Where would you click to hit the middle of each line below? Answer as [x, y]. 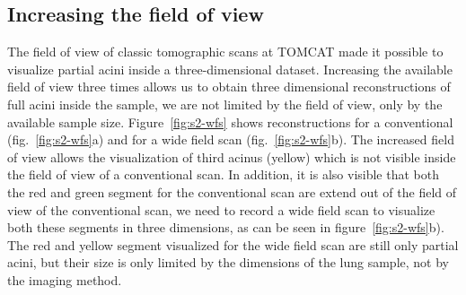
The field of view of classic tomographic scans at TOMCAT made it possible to [225, 52]
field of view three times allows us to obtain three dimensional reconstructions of [229, 87]
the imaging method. [65, 279]
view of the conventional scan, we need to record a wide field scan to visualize [221, 209]
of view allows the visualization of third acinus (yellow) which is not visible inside [232, 156]
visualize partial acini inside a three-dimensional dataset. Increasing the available [230, 69]
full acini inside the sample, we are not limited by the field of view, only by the [225, 104]
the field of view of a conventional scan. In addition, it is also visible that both [223, 174]
